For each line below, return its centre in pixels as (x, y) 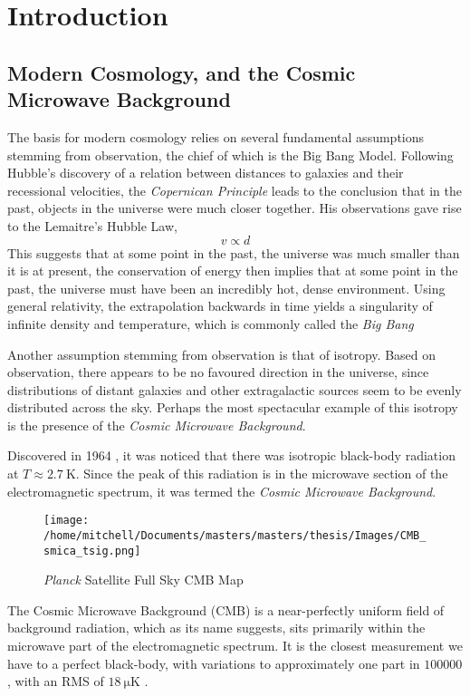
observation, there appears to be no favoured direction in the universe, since (218, 372)
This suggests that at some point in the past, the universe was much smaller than (234, 252)
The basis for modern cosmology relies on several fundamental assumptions (216, 136)
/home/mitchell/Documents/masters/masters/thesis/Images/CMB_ (235, 535)
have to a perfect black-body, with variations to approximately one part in (214, 663)
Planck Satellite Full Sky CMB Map (144, 580)
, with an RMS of (56, 681)
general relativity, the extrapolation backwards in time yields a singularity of (220, 306)
